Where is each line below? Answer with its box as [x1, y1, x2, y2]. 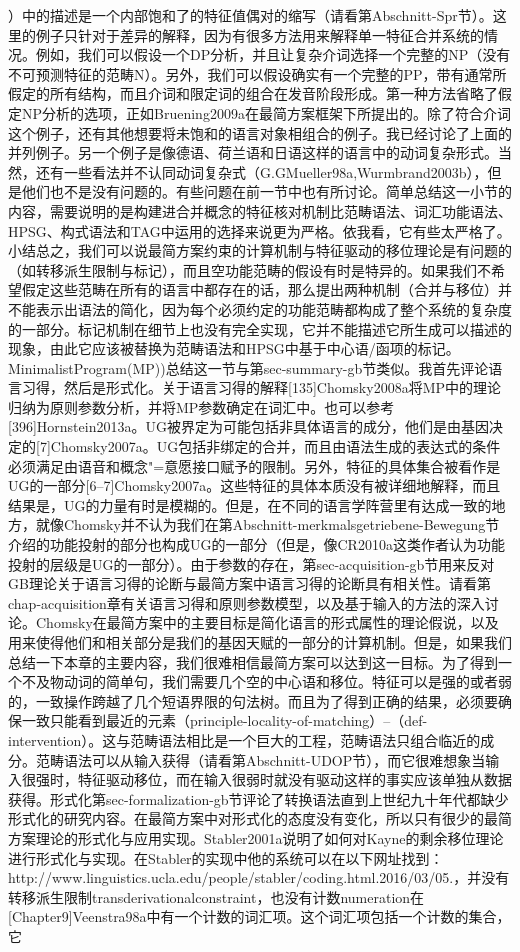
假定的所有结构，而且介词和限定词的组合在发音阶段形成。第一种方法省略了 [8, 83, 498, 104]
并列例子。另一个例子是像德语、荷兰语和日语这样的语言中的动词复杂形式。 [8, 142, 498, 163]
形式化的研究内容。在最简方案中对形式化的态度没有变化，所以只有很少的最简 [8, 808, 512, 829]
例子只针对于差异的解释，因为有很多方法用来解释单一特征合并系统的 [35, 24, 484, 45]
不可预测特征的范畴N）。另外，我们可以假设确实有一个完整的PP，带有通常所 [8, 63, 507, 84]
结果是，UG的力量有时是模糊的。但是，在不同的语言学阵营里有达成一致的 [8, 494, 492, 515]
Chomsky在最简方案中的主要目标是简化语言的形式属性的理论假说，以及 [35, 612, 499, 633]
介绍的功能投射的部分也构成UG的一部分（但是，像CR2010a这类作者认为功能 [8, 534, 505, 555]
